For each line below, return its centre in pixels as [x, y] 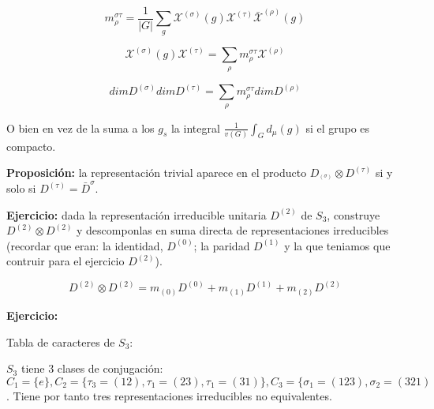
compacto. [31, 146]
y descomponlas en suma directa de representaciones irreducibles [233, 230]
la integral [195, 128]
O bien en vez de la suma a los [80, 128]
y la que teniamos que [337, 245]
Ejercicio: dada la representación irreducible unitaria [137, 214]
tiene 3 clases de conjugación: [92, 368]
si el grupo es [338, 128]
